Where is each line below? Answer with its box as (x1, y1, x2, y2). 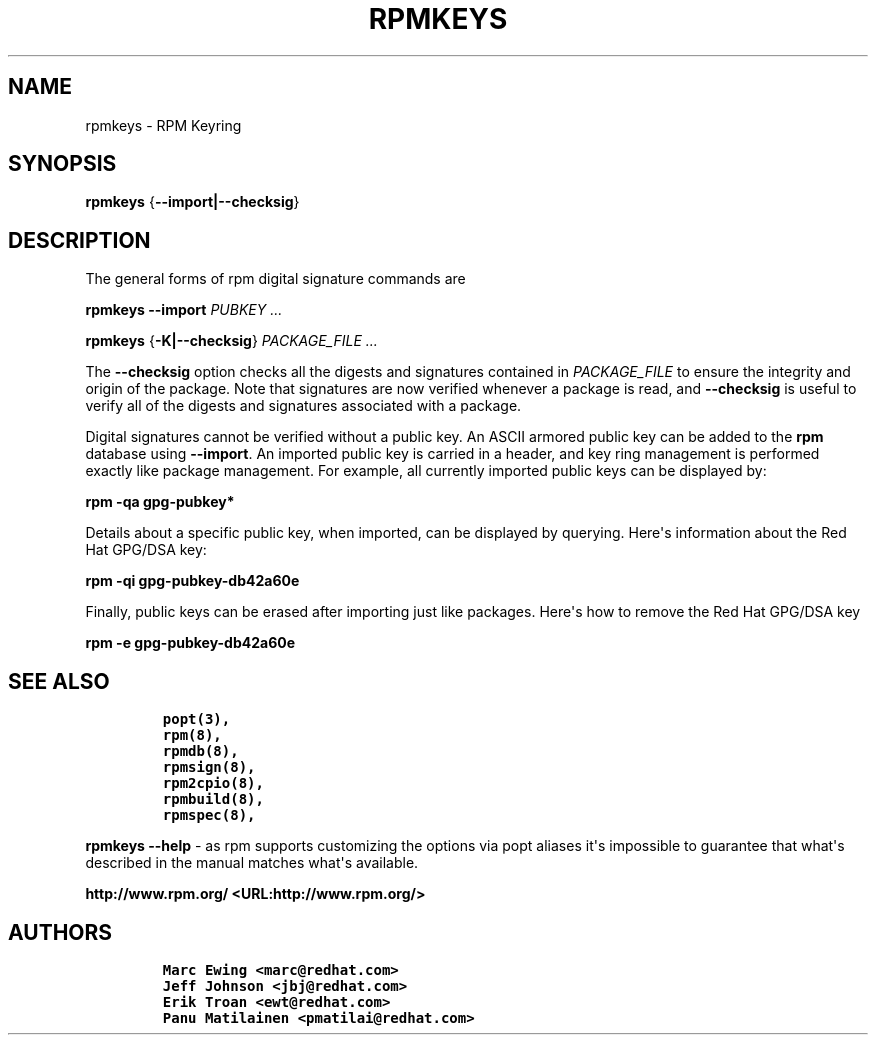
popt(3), (162, 711, 231, 728)
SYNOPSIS (8, 151, 117, 177)
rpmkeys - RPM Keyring (85, 116, 242, 134)
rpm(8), (162, 727, 222, 744)
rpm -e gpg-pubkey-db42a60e (85, 634, 296, 652)
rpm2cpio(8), (162, 775, 264, 792)
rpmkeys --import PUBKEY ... (85, 301, 283, 319)
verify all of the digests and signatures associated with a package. (85, 397, 522, 415)
